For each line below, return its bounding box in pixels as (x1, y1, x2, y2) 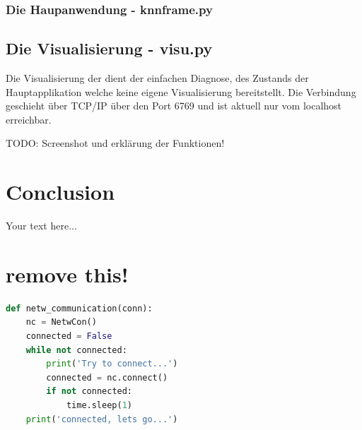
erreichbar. (6, 112, 52, 126)
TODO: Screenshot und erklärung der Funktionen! (6, 136, 225, 150)
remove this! (6, 259, 129, 288)
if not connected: (46, 386, 133, 397)
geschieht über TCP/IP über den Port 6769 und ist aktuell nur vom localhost (6, 98, 342, 113)
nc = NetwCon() (25, 317, 97, 328)
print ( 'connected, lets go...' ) (25, 414, 178, 424)
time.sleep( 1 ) (66, 400, 132, 411)
